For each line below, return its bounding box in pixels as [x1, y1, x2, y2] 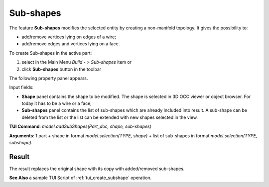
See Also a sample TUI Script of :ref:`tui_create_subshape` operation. [9, 175, 152, 181]
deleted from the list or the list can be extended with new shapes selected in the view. [21, 114, 198, 120]
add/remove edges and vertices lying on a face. [21, 41, 120, 47]
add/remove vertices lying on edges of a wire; [21, 34, 117, 40]
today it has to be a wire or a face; [21, 100, 92, 106]
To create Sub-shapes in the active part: [9, 50, 92, 56]
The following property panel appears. [9, 75, 88, 81]
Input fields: [9, 85, 34, 91]
